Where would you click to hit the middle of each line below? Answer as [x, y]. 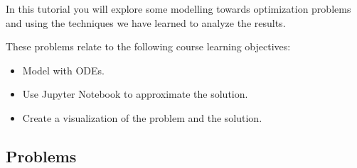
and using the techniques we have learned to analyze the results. [146, 22]
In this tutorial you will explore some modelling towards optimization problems [178, 9]
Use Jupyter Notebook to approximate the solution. [135, 94]
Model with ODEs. [64, 70]
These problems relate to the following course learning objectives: [148, 46]
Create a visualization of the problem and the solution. [142, 117]
